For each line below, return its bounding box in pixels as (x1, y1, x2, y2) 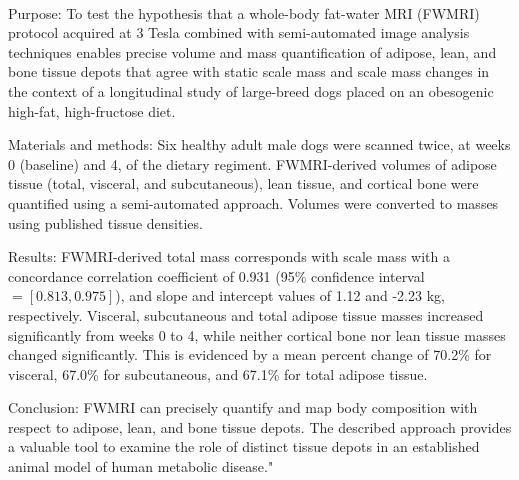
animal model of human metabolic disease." (8, 456, 274, 477)
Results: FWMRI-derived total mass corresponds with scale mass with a (8, 246, 450, 267)
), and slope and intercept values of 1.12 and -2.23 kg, (115, 285, 445, 306)
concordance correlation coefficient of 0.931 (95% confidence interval (8, 265, 425, 286)
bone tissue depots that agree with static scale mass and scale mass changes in (8, 61, 490, 82)
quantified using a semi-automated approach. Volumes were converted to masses (8, 192, 499, 213)
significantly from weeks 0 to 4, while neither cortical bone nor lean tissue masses (8, 324, 506, 345)
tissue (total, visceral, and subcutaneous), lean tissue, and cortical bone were (8, 173, 479, 194)
